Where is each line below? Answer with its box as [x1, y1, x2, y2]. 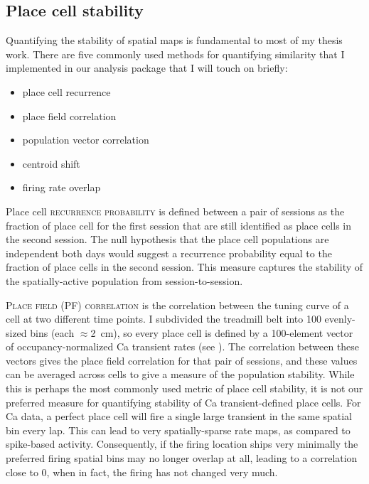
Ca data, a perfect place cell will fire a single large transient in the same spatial [6, 409, 352, 424]
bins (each [30, 325, 75, 340]
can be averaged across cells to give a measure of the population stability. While [6, 367, 355, 382]
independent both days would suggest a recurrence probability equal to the [6, 245, 332, 260]
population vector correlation [22, 132, 149, 147]
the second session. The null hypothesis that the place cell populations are [6, 232, 329, 247]
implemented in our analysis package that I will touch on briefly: [6, 60, 288, 75]
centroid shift [22, 156, 80, 171]
